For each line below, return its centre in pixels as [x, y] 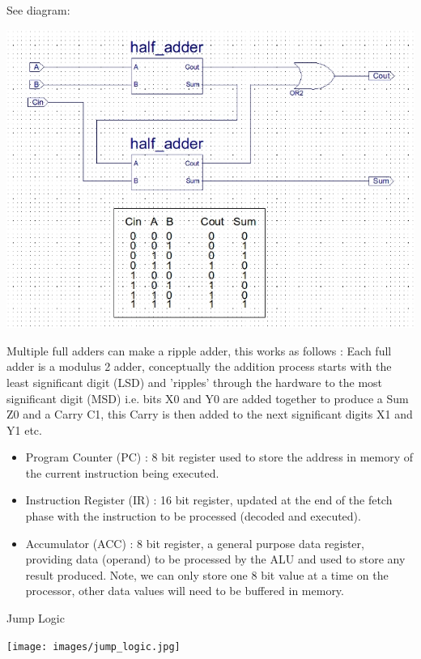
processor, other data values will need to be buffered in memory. [185, 591]
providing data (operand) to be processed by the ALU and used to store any [215, 559]
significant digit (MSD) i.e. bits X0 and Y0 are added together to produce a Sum [208, 398]
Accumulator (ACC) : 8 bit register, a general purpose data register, [195, 543]
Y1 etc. [24, 429]
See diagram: [38, 10]
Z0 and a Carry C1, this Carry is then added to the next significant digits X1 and [210, 414]
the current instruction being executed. [122, 472]
